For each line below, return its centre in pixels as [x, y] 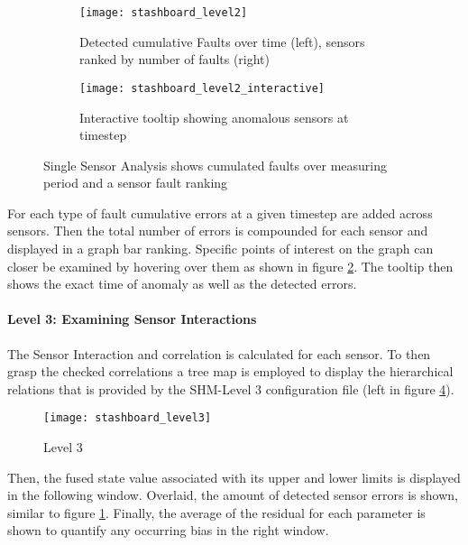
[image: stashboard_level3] [128, 418]
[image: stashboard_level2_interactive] [202, 88]
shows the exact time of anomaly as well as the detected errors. [182, 284]
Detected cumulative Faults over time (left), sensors [222, 41]
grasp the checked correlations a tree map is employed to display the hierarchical [230, 371]
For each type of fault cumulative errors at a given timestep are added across [220, 212]
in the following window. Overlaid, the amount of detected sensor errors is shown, [233, 495]
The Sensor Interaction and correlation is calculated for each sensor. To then [219, 353]
